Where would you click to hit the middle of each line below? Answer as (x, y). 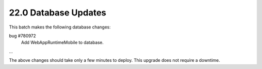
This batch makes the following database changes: (60, 27)
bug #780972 (23, 36)
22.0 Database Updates (58, 13)
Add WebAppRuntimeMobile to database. (62, 42)
